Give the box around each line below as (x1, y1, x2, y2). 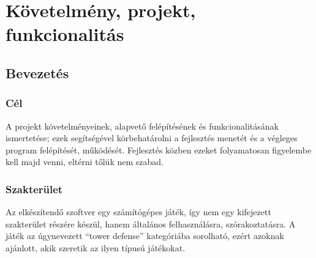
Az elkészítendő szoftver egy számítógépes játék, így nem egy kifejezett (6, 205, 271, 218)
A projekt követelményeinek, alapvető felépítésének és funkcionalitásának (6, 119, 279, 132)
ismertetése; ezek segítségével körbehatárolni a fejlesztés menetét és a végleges (6, 131, 298, 144)
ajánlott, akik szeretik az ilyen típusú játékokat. (6, 241, 186, 254)
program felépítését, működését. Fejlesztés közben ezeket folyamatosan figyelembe (6, 143, 312, 156)
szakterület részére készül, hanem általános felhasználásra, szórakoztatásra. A (6, 217, 296, 230)
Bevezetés (6, 63, 69, 82)
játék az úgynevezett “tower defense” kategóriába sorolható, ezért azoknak (6, 229, 284, 242)
